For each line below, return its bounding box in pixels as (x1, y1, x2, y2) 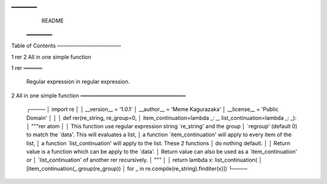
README (41, 17, 64, 24)
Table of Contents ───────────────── (11, 42, 121, 50)
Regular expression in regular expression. (26, 78, 130, 85)
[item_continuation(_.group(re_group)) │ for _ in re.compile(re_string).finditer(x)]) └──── (26, 165, 248, 172)
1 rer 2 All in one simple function (11, 53, 91, 61)
